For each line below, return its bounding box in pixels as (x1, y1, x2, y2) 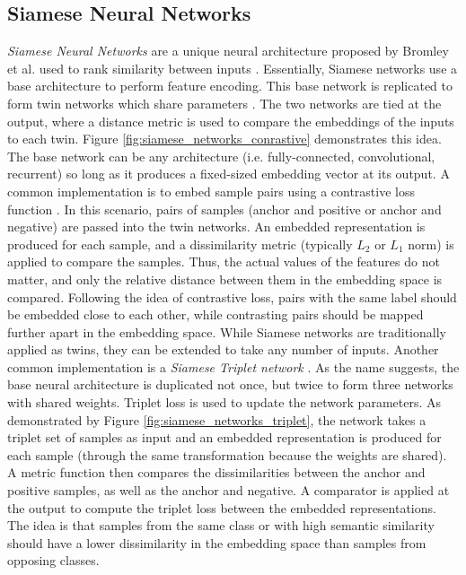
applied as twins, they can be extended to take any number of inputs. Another (7, 340, 439, 359)
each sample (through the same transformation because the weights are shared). (7, 445, 447, 464)
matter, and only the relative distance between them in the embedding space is (7, 269, 443, 288)
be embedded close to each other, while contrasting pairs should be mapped (7, 305, 424, 324)
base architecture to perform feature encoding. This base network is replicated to (7, 76, 453, 95)
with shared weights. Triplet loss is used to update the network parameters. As (7, 393, 441, 412)
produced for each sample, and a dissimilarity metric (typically (7, 234, 353, 253)
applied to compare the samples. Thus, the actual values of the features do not (7, 252, 440, 271)
